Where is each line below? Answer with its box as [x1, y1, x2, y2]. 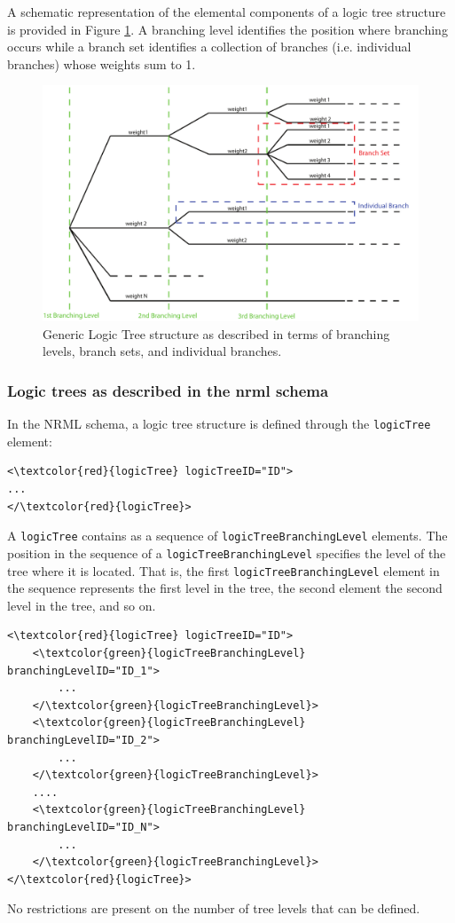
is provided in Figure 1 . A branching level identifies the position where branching [7, 20, 448, 38]
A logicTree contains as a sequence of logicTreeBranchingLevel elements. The [7, 526, 448, 545]
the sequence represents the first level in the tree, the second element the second [7, 579, 443, 597]
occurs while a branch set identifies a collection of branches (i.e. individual [7, 37, 412, 56]
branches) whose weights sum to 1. [7, 54, 196, 73]
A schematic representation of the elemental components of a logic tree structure [7, 3, 446, 20]
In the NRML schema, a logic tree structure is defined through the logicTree [7, 414, 431, 433]
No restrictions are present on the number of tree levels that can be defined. [7, 899, 420, 918]
